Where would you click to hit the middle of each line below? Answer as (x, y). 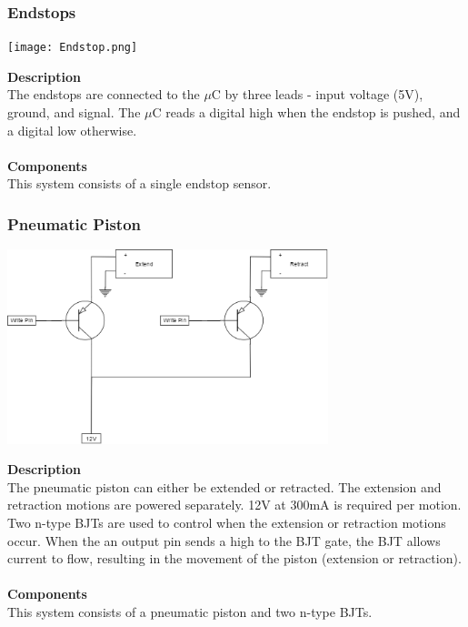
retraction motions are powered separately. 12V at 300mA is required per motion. (234, 505)
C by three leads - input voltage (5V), (317, 94)
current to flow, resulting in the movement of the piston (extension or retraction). (234, 558)
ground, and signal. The (74, 112)
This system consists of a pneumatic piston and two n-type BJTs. (190, 612)
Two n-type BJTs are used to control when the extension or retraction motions (227, 523)
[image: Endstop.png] (73, 48)
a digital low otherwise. (72, 130)
